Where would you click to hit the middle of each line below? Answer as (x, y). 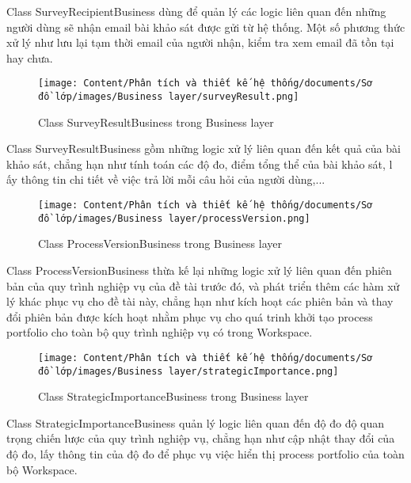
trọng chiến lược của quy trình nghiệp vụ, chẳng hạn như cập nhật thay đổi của (201, 438)
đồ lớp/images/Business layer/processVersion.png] (174, 218)
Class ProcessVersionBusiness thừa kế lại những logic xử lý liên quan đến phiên (199, 270)
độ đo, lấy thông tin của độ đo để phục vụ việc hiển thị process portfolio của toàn (205, 454)
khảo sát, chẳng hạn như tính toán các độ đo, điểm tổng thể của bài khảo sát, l (200, 164)
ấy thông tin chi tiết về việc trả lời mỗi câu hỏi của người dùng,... (166, 179)
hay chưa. (30, 57)
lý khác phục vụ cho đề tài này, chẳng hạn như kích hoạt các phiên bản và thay (200, 301)
